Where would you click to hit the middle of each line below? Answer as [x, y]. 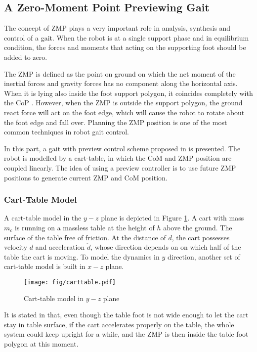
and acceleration [60, 247]
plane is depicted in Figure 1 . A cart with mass [172, 218]
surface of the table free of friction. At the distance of [85, 237]
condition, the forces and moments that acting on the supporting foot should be [125, 47]
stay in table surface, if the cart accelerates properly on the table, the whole [119, 324]
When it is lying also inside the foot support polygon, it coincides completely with [128, 93]
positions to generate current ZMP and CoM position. [86, 177]
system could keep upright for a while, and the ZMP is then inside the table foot [126, 334]
